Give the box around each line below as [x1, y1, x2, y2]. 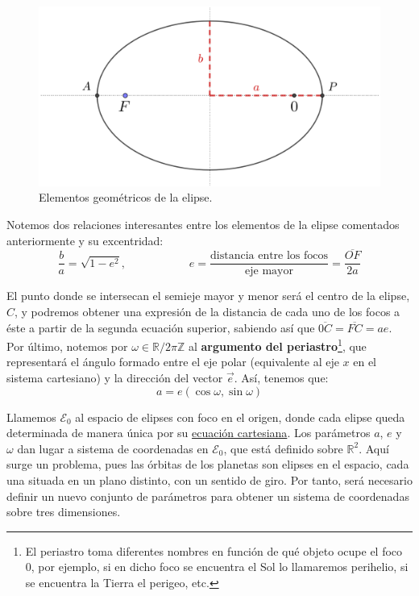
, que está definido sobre [223, 440, 343, 456]
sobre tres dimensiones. [6, 503, 121, 520]
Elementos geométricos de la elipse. [39, 189, 213, 206]
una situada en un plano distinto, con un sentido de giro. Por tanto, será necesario [6, 472, 413, 489]
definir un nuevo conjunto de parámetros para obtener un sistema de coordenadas [6, 487, 409, 504]
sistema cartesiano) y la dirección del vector [6, 369, 223, 386]
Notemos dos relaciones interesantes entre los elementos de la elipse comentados [6, 215, 400, 232]
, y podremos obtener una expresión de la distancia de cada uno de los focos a [15, 303, 400, 320]
